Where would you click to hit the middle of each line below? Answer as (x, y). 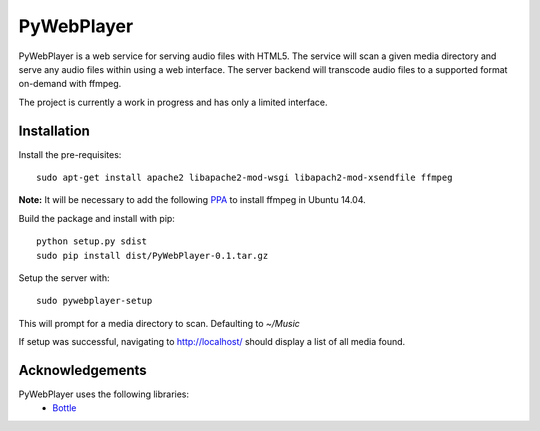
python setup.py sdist (92, 241)
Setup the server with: (64, 277)
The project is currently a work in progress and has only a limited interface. (173, 102)
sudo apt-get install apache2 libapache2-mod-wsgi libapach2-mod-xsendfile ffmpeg (244, 178)
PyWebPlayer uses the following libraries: (104, 394)
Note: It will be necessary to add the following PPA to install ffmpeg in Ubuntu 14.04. (192, 200)
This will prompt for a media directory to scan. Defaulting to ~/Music (159, 323)
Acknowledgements (82, 370)
